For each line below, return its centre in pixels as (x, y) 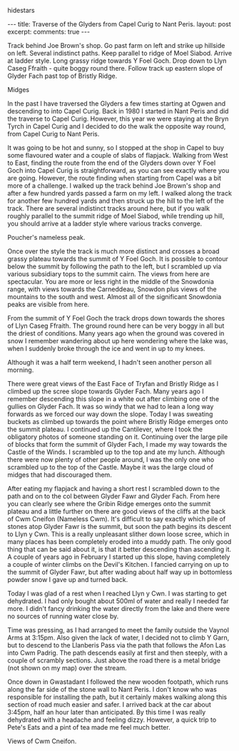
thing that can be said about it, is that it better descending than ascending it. (119, 549)
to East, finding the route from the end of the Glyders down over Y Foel (112, 163)
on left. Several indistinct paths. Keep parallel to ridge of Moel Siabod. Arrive (120, 53)
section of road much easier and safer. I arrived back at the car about (110, 705)
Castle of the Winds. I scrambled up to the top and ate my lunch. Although (116, 452)
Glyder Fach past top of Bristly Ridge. (62, 76)
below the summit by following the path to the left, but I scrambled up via (115, 266)
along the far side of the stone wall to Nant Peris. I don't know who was (112, 689)
